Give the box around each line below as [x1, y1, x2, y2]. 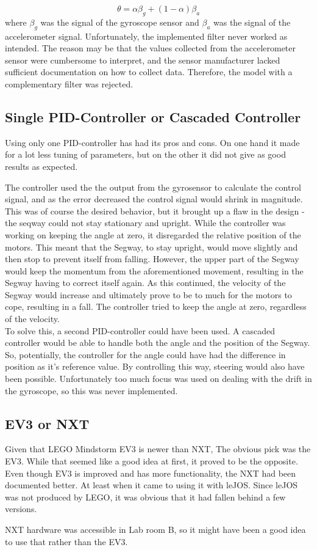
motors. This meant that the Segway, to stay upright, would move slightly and [5, 240, 298, 253]
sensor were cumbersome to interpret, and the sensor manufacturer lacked [5, 53, 280, 66]
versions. [5, 502, 37, 515]
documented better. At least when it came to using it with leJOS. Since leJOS [5, 479, 298, 491]
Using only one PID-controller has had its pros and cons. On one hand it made [5, 136, 300, 148]
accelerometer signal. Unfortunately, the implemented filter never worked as [5, 29, 288, 42]
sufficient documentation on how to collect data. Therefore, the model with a [5, 65, 293, 78]
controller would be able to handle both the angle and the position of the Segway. [5, 336, 310, 349]
